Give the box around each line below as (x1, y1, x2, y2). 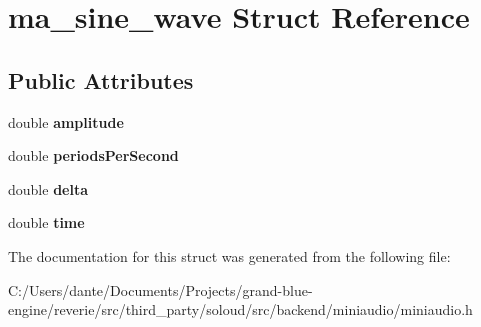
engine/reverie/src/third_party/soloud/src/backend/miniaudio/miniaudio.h (8, 299, 473, 320)
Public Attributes (8, 64, 194, 95)
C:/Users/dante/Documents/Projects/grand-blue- (8, 279, 313, 300)
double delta (8, 178, 88, 199)
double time (8, 212, 85, 233)
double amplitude (8, 111, 124, 132)
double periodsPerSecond (8, 145, 179, 166)
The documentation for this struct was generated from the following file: (8, 245, 451, 266)
